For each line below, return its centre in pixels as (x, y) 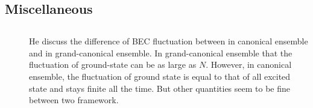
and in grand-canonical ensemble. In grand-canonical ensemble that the (161, 52)
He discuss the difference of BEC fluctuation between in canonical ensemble (169, 41)
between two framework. (74, 100)
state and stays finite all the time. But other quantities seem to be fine (160, 88)
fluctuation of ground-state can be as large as (113, 64)
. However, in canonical (249, 64)
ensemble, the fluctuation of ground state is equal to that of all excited (160, 76)
